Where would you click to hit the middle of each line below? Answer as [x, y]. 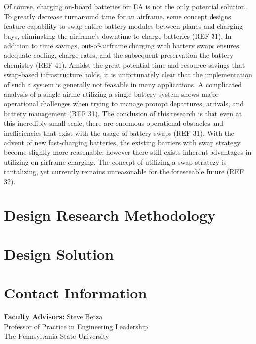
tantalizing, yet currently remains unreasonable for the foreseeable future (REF [124, 172]
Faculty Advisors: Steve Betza [53, 317]
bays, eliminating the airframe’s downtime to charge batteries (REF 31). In [118, 35]
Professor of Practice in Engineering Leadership [76, 326]
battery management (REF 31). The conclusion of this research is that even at [123, 113]
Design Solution [59, 254]
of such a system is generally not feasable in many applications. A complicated [123, 84]
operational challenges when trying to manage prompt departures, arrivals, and [124, 103]
